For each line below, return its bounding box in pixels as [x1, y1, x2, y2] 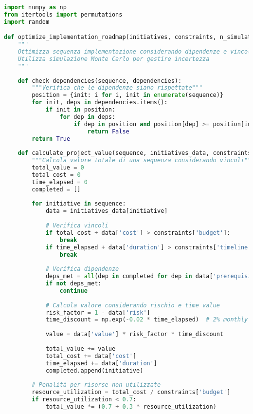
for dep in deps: [59, 113, 116, 120]
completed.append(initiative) [45, 367, 144, 374]
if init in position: [45, 106, 116, 113]
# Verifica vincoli [45, 222, 108, 229]
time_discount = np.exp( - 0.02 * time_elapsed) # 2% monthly [45, 316, 248, 323]
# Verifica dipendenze [45, 265, 119, 273]
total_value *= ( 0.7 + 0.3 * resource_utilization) [45, 403, 217, 410]
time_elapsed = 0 [32, 178, 88, 186]
